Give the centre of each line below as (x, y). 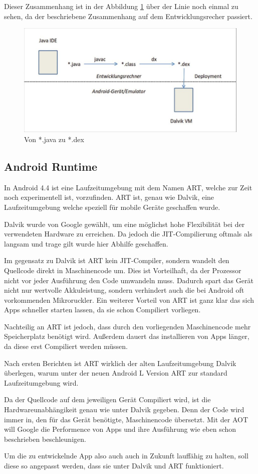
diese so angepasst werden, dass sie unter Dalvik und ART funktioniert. (114, 465)
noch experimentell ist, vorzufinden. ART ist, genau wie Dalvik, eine (109, 197)
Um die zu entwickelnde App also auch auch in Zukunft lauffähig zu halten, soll (126, 456)
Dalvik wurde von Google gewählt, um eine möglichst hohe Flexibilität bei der (124, 224)
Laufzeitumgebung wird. (41, 382)
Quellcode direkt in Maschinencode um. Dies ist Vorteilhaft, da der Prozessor (123, 270)
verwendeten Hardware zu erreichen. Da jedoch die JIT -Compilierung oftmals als (128, 234)
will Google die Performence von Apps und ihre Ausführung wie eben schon (120, 429)
